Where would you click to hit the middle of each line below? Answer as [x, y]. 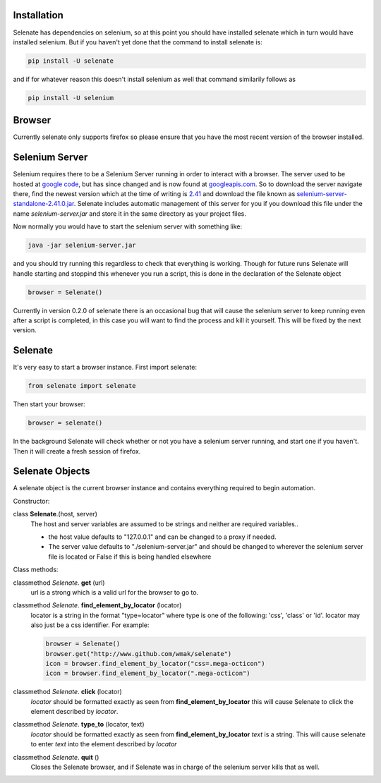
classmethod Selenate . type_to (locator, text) [79, 724]
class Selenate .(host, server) [55, 514]
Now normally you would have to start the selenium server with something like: [128, 226]
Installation [38, 15]
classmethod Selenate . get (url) [59, 583]
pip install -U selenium [71, 98]
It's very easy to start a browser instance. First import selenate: [105, 368]
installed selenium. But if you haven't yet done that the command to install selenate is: [138, 42]
